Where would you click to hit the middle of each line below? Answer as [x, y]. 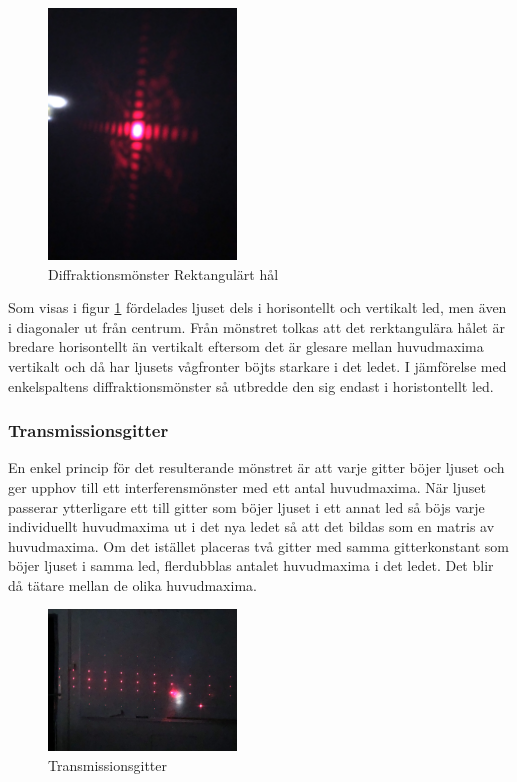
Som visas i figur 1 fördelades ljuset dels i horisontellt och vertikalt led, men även [257, 307]
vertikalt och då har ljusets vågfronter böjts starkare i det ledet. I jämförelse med [257, 365]
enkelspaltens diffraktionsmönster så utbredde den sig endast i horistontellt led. [251, 385]
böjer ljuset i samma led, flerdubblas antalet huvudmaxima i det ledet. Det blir [251, 565]
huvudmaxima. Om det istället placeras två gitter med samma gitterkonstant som [258, 545]
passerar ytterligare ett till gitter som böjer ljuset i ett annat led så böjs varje [246, 506]
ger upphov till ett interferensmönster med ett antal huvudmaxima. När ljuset [247, 486]
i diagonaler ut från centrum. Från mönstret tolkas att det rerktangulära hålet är [256, 326]
